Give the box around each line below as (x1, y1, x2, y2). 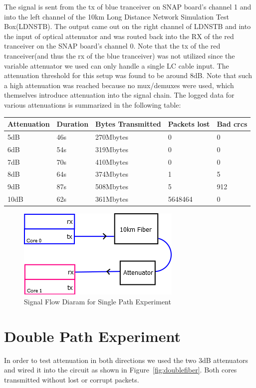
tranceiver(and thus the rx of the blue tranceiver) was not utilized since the (4, 50, 235, 61)
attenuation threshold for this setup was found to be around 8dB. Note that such (4, 70, 252, 81)
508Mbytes (95, 181, 128, 192)
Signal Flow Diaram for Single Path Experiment (24, 296, 171, 306)
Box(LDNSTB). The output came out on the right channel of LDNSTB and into (4, 21, 251, 32)
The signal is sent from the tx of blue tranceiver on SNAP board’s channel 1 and (4, 2, 252, 12)
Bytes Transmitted (95, 119, 161, 129)
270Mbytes (95, 131, 128, 142)
